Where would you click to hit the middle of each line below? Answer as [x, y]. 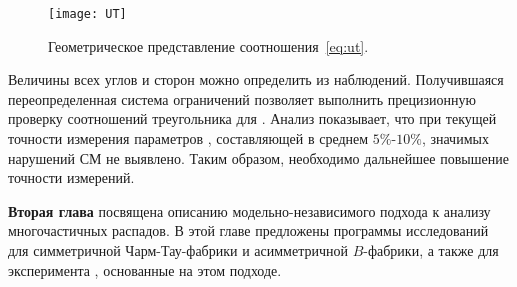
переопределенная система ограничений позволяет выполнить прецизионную [242, 98]
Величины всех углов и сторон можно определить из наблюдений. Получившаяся [256, 79]
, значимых [455, 138]
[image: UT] [87, 14]
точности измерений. [71, 177]
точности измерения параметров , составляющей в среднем [188, 138]
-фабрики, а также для [431, 250]
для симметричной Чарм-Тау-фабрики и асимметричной [178, 250]
